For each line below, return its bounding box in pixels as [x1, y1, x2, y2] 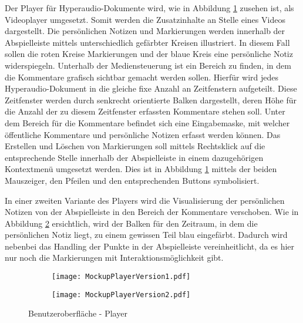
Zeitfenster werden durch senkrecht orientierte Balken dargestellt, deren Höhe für [5, 93, 297, 106]
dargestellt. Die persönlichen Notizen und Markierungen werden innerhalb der [5, 25, 285, 37]
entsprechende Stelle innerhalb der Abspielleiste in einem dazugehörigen [5, 151, 264, 163]
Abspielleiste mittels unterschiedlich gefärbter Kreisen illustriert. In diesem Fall [5, 36, 290, 48]
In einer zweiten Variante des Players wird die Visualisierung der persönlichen [5, 194, 285, 206]
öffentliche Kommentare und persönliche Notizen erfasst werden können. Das [5, 128, 281, 140]
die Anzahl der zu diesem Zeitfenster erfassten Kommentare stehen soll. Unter [5, 105, 285, 117]
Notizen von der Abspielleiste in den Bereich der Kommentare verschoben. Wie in [5, 206, 299, 218]
